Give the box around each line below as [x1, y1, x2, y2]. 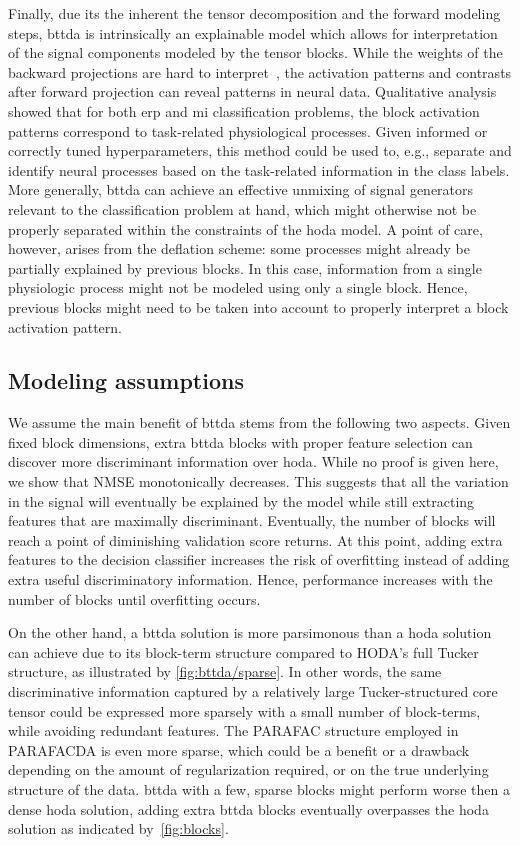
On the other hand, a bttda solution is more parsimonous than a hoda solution [8, 622, 492, 643]
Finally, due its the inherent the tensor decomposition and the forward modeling [8, 3, 501, 23]
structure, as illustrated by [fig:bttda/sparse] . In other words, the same [8, 661, 442, 682]
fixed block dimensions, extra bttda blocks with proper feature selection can [8, 431, 473, 452]
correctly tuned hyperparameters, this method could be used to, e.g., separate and [8, 140, 512, 161]
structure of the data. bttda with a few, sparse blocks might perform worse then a [8, 778, 510, 799]
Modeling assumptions [8, 365, 244, 396]
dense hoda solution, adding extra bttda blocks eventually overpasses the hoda [8, 798, 489, 819]
